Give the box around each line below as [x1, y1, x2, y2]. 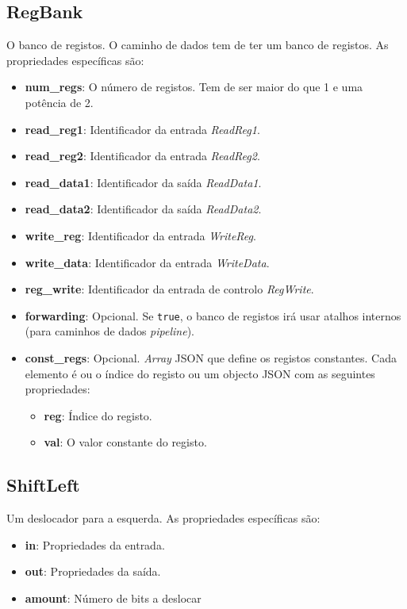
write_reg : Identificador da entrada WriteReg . [25, 227, 256, 243]
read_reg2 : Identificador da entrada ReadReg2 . [25, 147, 260, 164]
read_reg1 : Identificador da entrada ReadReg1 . [25, 121, 260, 137]
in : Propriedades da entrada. [25, 536, 165, 553]
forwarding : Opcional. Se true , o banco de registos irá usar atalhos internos [25, 307, 401, 324]
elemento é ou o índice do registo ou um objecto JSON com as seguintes [25, 365, 375, 381]
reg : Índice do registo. [44, 407, 152, 423]
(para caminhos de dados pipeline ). [25, 323, 194, 339]
